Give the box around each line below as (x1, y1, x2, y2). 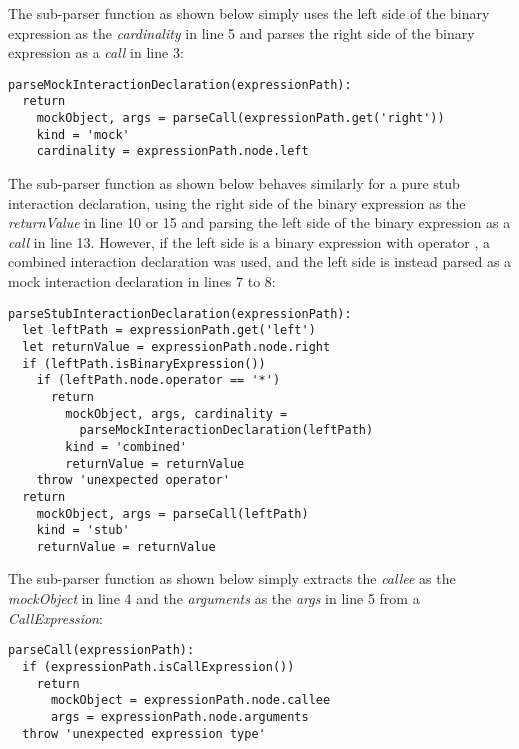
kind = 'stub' (36, 523, 130, 538)
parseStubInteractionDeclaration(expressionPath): (8, 306, 352, 321)
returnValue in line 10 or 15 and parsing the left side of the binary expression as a (8, 212, 511, 233)
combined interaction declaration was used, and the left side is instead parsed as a (8, 251, 512, 272)
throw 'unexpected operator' (36, 473, 230, 488)
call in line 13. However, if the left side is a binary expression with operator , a (8, 231, 491, 252)
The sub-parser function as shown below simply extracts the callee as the (8, 568, 456, 589)
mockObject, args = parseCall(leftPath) (36, 506, 309, 521)
